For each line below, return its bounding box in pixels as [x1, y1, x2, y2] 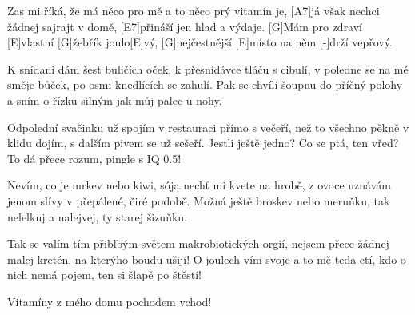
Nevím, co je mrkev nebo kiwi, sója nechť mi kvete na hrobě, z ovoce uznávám [7, 177, 391, 193]
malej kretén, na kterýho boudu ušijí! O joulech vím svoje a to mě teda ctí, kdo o [7, 250, 406, 267]
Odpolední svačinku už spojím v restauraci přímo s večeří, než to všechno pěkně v [7, 118, 409, 135]
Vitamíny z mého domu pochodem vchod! [7, 293, 212, 309]
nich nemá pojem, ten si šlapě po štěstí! [7, 266, 202, 283]
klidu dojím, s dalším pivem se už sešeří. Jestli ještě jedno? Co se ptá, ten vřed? [7, 134, 399, 151]
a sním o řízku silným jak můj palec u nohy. [7, 91, 222, 108]
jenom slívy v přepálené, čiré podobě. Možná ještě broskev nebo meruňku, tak [7, 192, 390, 209]
